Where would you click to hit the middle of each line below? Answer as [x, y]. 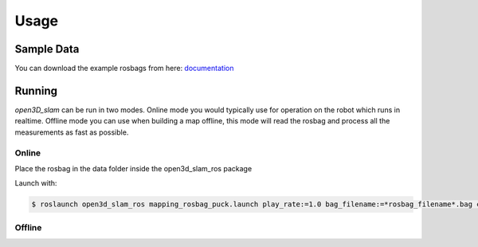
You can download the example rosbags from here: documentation [124, 69]
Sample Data [47, 49]
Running [36, 90]
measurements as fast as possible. [72, 132]
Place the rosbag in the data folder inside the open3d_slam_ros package [133, 168]
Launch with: [36, 183]
